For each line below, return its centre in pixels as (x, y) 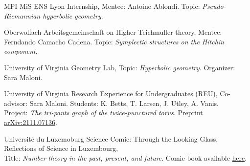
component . (21, 51)
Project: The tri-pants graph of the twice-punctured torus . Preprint (103, 113)
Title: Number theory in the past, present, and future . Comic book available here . (125, 157)
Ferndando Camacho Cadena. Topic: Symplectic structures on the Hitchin (114, 41)
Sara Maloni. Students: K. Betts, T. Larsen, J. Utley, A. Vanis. (124, 103)
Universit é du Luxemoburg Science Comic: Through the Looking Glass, (111, 138)
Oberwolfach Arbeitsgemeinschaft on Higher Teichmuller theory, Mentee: (113, 32)
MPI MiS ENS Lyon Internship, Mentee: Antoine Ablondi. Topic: (102, 6)
